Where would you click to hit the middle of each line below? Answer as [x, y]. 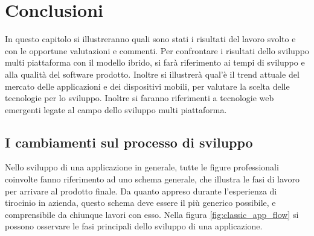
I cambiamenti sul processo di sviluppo [129, 142]
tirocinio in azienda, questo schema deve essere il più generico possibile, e [140, 203]
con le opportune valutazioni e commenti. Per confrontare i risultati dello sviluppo [157, 50]
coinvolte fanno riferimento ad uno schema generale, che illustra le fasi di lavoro [152, 179]
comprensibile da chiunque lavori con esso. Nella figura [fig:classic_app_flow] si [152, 214]
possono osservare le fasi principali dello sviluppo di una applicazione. [134, 226]
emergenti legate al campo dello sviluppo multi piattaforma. [116, 109]
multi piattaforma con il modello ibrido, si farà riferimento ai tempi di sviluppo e [155, 62]
